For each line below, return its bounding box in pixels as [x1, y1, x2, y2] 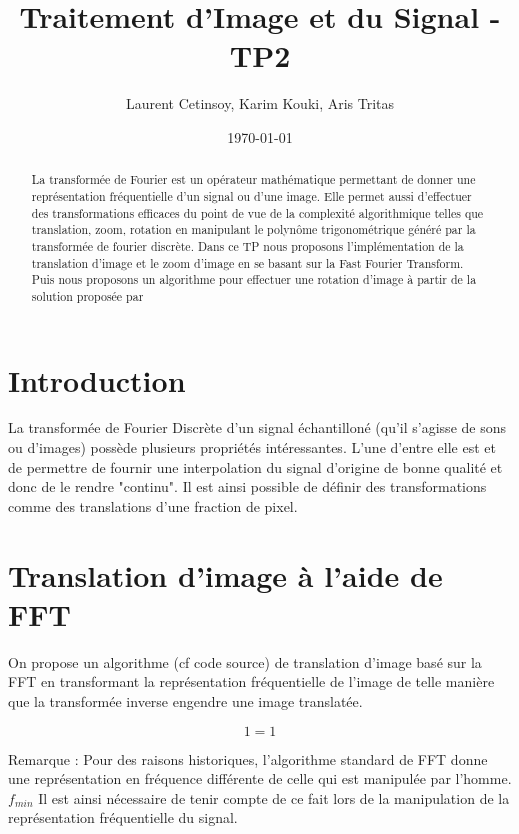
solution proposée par [31, 287, 144, 304]
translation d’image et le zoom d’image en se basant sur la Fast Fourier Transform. [31, 254, 464, 271]
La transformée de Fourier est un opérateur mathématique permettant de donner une [31, 171, 476, 188]
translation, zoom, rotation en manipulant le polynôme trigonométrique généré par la [31, 221, 476, 238]
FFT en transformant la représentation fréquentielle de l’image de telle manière [8, 671, 495, 692]
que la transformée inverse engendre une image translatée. [8, 690, 363, 711]
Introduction [8, 359, 186, 400]
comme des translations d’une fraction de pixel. [8, 495, 298, 516]
